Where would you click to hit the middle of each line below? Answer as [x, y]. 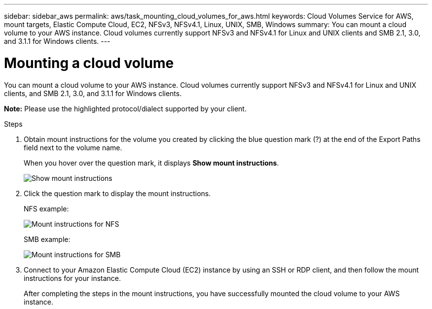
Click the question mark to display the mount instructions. [117, 193]
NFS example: [46, 208]
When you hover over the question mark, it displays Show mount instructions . [151, 163]
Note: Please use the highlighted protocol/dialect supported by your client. [125, 108]
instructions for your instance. [72, 278]
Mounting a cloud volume [89, 63]
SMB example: [47, 239]
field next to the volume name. [73, 147]
